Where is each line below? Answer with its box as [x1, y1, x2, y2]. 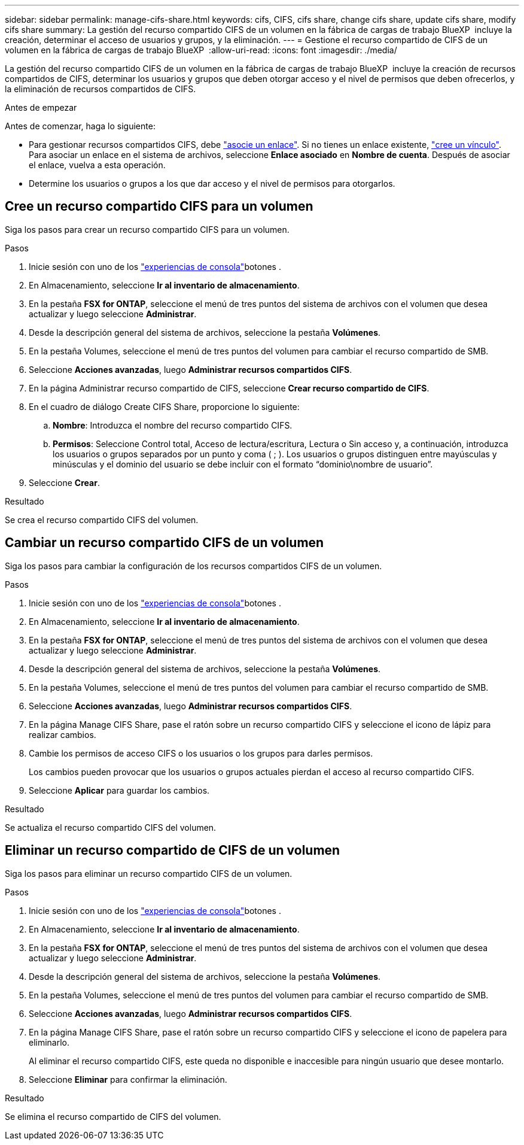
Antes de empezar [5, 102, 77, 113]
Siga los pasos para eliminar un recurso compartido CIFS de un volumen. [5, 868, 293, 879]
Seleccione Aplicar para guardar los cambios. [29, 785, 210, 795]
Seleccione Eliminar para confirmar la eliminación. [29, 1074, 227, 1085]
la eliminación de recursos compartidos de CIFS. [5, 84, 196, 94]
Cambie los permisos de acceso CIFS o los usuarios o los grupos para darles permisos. [29, 748, 373, 758]
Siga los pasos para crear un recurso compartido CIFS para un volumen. [5, 224, 290, 235]
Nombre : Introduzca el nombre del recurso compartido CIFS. [53, 420, 293, 430]
